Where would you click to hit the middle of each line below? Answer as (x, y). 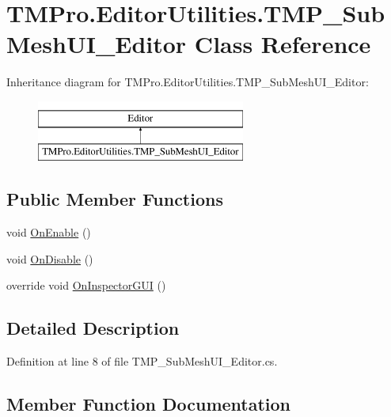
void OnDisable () (50, 258)
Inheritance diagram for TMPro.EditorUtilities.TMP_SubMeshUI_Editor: (188, 82)
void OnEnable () (49, 232)
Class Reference (283, 44)
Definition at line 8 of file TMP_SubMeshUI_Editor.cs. (142, 361)
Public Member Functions (115, 199)
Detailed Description (93, 328)
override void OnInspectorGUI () (86, 285)
